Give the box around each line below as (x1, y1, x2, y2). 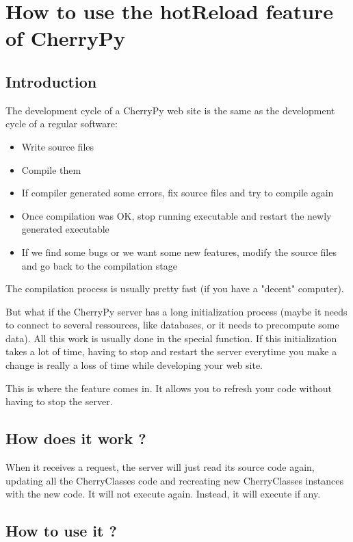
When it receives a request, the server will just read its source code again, (5, 460, 315, 474)
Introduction (5, 70, 97, 92)
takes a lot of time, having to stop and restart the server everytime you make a (5, 344, 337, 359)
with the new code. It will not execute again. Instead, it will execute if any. (5, 487, 321, 501)
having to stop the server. (5, 394, 113, 409)
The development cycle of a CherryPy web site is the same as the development (5, 103, 335, 117)
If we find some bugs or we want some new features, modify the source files (21, 244, 337, 259)
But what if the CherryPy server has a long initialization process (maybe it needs (5, 304, 348, 318)
